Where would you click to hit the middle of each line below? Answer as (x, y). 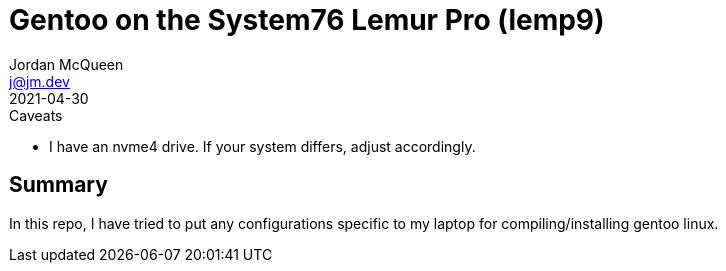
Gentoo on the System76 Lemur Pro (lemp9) (307, 20)
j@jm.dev (39, 81)
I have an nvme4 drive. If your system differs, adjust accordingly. (262, 146)
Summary (58, 185)
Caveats (36, 115)
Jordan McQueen (66, 64)
